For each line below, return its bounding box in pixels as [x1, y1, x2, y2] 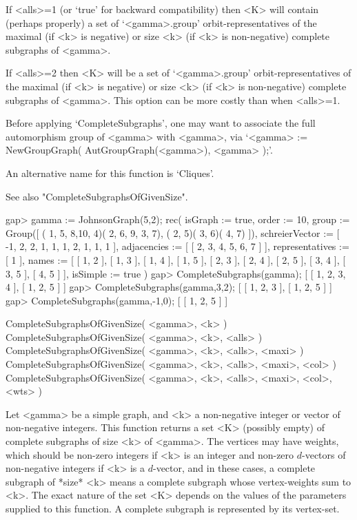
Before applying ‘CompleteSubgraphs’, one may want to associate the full [6, 116, 316, 130]
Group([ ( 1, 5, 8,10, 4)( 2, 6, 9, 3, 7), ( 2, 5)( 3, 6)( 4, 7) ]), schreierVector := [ [6, 225, 340, 240]
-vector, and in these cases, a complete [152, 461, 316, 475]
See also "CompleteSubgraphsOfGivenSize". [6, 189, 188, 203]
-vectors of [302, 447, 346, 461]
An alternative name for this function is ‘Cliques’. [6, 165, 214, 180]
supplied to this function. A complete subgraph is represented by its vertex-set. [6, 501, 340, 515]
